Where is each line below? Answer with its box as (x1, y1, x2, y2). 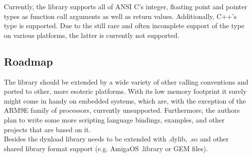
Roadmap (4, 53, 53, 69)
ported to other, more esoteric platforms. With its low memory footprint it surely (4, 86, 247, 96)
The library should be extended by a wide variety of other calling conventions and (4, 76, 249, 87)
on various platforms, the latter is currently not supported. (4, 30, 180, 40)
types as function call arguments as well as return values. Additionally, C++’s (4, 11, 237, 21)
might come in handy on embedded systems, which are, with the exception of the (4, 95, 246, 105)
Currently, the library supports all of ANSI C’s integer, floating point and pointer (4, 1, 247, 11)
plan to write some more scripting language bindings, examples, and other (4, 114, 225, 124)
